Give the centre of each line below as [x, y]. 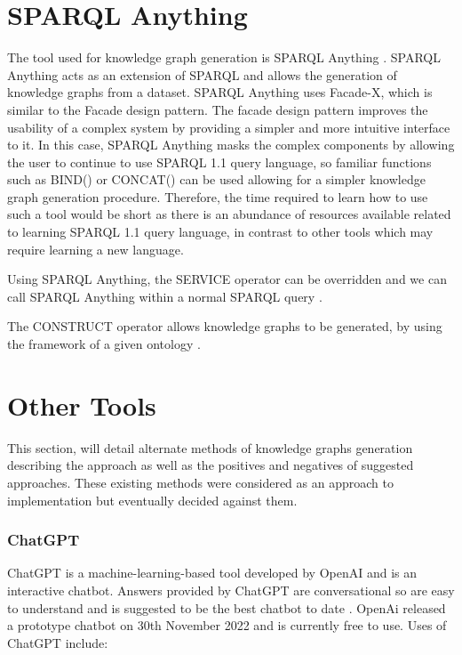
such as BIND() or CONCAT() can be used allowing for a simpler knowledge [216, 179]
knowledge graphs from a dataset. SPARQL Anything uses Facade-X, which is [220, 92]
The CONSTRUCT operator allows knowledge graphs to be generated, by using [225, 326]
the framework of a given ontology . [104, 344]
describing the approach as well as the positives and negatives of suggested [211, 465]
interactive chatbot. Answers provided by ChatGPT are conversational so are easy [231, 590]
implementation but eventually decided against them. [152, 500]
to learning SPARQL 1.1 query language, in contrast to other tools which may [220, 232]
